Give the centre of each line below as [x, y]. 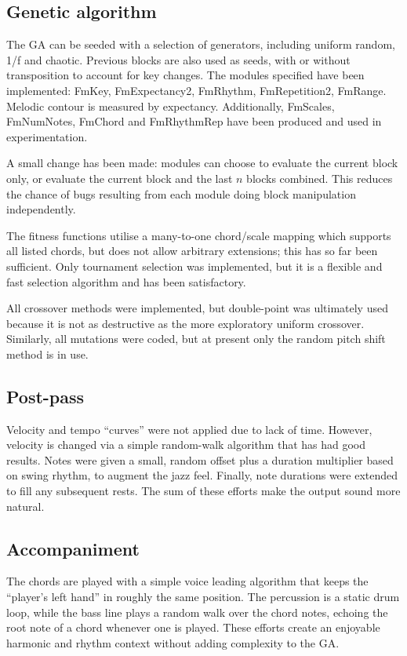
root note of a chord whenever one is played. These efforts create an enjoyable [193, 627]
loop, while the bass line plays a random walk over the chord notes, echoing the [197, 612]
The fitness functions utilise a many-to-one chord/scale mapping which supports [199, 235]
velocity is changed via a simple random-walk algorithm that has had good [186, 445]
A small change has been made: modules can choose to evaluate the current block [202, 163]
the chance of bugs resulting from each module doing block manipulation [181, 193]
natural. [25, 506]
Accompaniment [73, 548]
